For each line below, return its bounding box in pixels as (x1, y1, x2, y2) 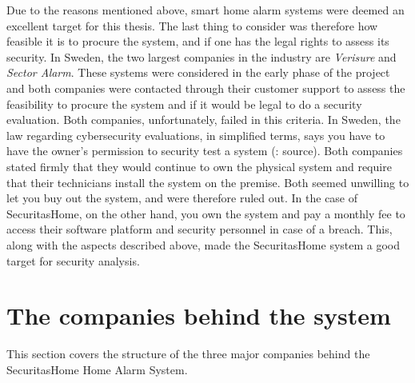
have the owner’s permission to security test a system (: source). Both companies (6, 142, 403, 159)
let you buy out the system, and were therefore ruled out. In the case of (6, 190, 358, 206)
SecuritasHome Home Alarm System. (6, 361, 188, 377)
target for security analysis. (6, 252, 140, 269)
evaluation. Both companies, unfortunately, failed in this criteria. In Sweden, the (6, 111, 401, 128)
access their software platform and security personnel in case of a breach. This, (6, 221, 393, 237)
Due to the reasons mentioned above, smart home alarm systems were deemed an (6, 2, 405, 18)
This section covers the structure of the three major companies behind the (6, 345, 370, 362)
